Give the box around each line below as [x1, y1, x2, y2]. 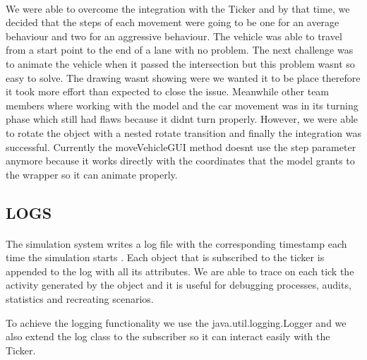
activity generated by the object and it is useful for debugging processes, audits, [6, 277, 351, 292]
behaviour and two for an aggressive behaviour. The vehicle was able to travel [6, 28, 342, 43]
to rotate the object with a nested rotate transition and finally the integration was [6, 125, 362, 140]
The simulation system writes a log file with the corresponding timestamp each [6, 236, 347, 251]
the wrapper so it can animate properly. [6, 167, 178, 181]
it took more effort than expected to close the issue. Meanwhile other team [6, 84, 330, 99]
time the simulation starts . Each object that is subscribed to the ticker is [6, 250, 325, 265]
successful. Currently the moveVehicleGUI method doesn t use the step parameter [6, 139, 356, 154]
